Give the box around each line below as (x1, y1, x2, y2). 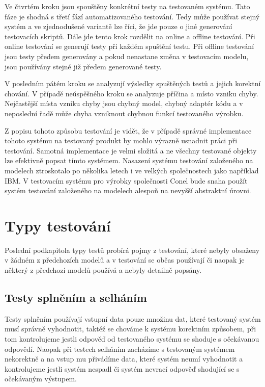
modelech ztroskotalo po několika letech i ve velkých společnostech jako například (5, 165, 259, 175)
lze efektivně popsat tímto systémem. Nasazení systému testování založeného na (5, 155, 253, 166)
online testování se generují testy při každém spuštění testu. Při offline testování (5, 41, 254, 51)
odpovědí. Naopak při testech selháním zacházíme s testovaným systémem (5, 343, 235, 354)
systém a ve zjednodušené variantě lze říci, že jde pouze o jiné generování (5, 21, 232, 32)
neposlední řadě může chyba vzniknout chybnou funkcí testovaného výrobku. (5, 108, 244, 118)
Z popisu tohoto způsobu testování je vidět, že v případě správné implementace (5, 125, 252, 136)
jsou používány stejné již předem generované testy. (5, 61, 162, 71)
